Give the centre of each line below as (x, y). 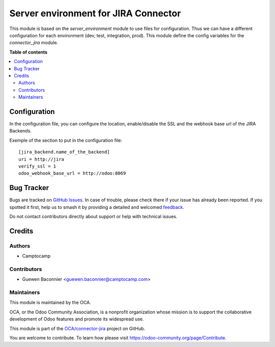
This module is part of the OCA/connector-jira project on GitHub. (77, 328)
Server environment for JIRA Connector (95, 13)
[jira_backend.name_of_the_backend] (64, 152)
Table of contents (29, 52)
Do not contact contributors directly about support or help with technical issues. (93, 216)
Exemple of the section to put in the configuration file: (66, 140)
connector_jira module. (34, 43)
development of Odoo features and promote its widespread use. (77, 319)
